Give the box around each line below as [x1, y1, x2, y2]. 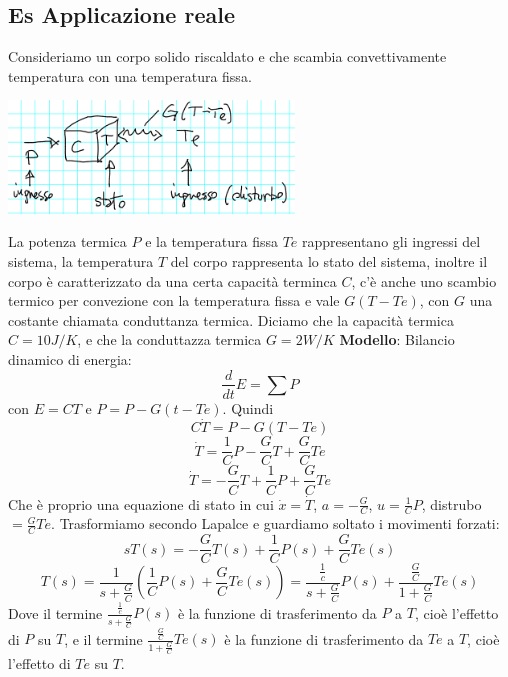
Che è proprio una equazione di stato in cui [8, 493, 274, 514]
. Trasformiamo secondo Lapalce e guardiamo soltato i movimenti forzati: [51, 513, 500, 534]
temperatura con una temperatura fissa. [8, 65, 252, 86]
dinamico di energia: [8, 348, 132, 369]
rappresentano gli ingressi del [302, 231, 481, 252]
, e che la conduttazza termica [77, 329, 262, 350]
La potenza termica [8, 231, 127, 252]
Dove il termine [8, 602, 103, 623]
